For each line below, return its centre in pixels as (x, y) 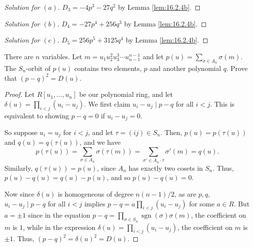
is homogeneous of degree (96, 193)
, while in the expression (59, 227)
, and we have (100, 142)
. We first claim (107, 103)
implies (95, 203)
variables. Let (62, 56)
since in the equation (59, 215)
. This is (222, 103)
